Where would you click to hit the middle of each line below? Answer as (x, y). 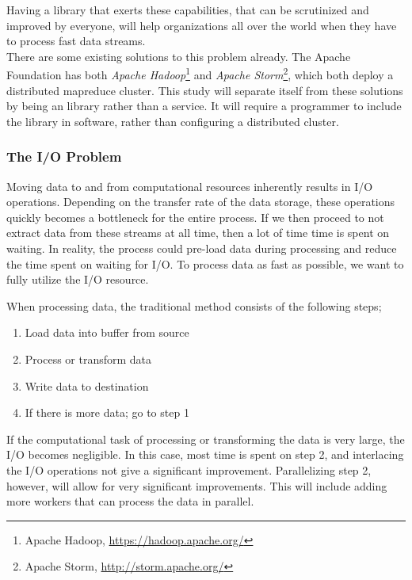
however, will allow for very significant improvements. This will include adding (197, 485)
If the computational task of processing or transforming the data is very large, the (206, 439)
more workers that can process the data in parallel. (130, 501)
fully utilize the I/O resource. (78, 279)
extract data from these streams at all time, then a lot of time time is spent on (198, 233)
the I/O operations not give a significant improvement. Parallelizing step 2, (189, 469)
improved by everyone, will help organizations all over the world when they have (202, 25)
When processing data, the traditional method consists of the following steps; (194, 305)
